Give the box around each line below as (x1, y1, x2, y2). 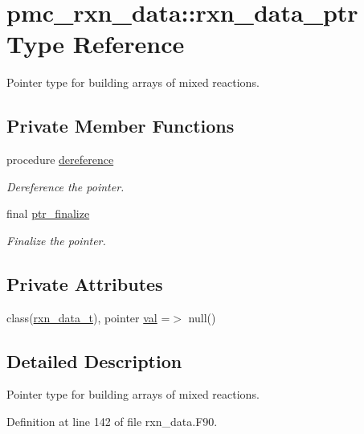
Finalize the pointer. (6, 231, 106, 248)
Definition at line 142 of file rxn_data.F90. (6, 413, 218, 430)
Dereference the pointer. (6, 178, 125, 194)
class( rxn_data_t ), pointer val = (6, 309, 170, 325)
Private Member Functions (6, 113, 235, 138)
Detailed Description (6, 348, 182, 373)
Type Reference (6, 27, 185, 60)
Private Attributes (6, 271, 163, 296)
